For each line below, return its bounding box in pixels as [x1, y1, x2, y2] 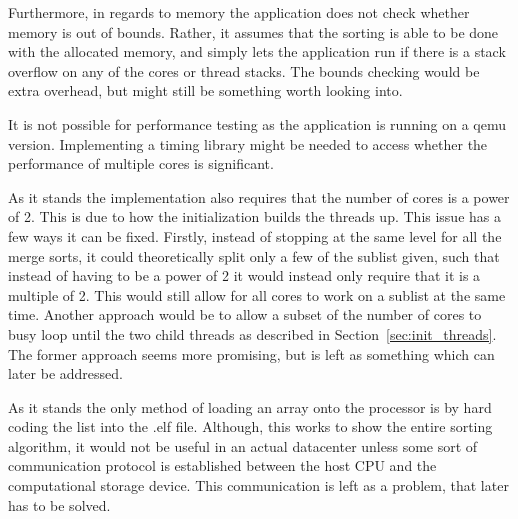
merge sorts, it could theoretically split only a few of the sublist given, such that [8, 245, 500, 266]
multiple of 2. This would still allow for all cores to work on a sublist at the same [8, 284, 506, 305]
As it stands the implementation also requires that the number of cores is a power [8, 186, 510, 207]
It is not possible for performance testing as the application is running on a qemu [8, 113, 507, 134]
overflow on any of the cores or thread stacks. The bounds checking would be [8, 60, 480, 81]
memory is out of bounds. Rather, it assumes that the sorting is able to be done [8, 21, 499, 42]
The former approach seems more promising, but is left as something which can [8, 343, 495, 364]
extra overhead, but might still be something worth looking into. [8, 80, 403, 101]
